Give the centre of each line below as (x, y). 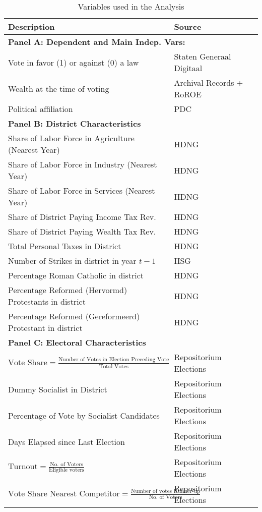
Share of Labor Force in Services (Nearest (82, 190)
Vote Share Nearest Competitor (64, 494)
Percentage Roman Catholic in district (76, 275)
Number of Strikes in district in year (72, 261)
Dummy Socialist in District (58, 389)
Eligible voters (67, 470)
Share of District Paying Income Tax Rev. (82, 217)
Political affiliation (41, 109)
